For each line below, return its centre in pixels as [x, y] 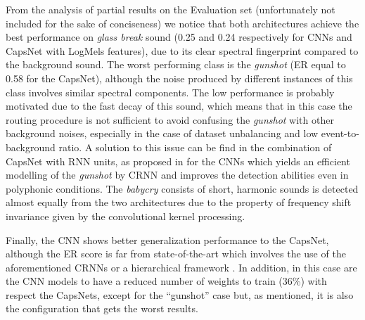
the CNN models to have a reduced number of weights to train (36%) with [166, 281]
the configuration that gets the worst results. [102, 308]
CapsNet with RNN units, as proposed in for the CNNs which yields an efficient [178, 161]
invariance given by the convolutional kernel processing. [126, 216]
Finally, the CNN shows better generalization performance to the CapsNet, [167, 239]
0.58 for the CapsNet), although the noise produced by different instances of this [179, 78]
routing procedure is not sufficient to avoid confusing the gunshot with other [170, 119]
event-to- [340, 133]
